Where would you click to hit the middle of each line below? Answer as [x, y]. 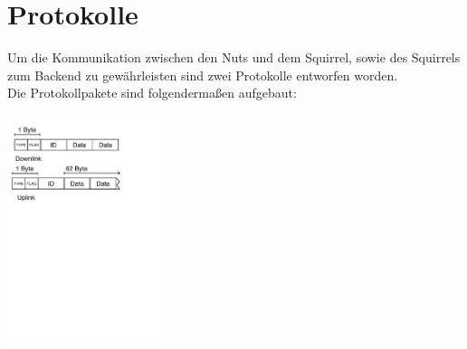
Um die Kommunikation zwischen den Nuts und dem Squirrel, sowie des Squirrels [234, 57]
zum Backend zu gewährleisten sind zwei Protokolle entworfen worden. [203, 75]
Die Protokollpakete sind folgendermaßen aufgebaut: [152, 93]
